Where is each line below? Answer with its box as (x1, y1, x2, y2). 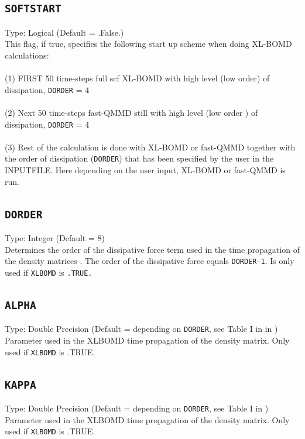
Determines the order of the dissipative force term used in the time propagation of (5, 243, 300, 255)
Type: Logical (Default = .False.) (5, 26, 124, 38)
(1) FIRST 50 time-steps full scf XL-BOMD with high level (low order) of (5, 72, 270, 84)
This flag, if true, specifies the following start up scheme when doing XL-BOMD (5, 37, 292, 50)
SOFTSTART (5, 2, 61, 15)
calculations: (5, 49, 49, 61)
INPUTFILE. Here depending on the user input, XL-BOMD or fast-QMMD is (5, 164, 286, 176)
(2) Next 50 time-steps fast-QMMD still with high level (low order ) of (5, 107, 258, 118)
